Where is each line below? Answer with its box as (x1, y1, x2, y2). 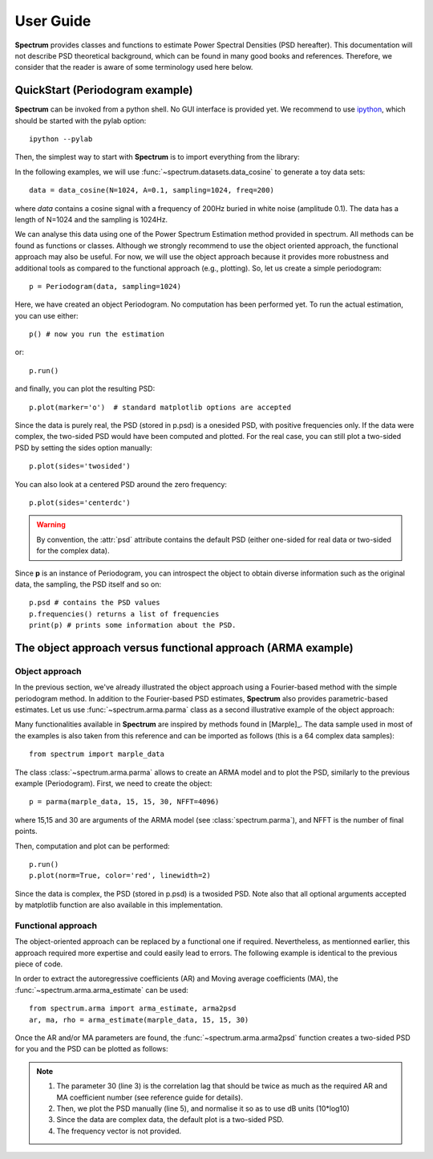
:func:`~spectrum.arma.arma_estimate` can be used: (14, 985, 188, 994)
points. (14, 827, 38, 836)
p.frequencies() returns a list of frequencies (29, 609, 220, 618)
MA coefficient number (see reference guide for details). (56, 1092, 244, 1102)
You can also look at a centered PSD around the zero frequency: (14, 479, 228, 489)
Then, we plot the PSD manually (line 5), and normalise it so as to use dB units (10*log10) (56, 1104, 350, 1113)
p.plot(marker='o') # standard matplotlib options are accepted (29, 402, 292, 412)
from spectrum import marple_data (29, 750, 164, 758)
